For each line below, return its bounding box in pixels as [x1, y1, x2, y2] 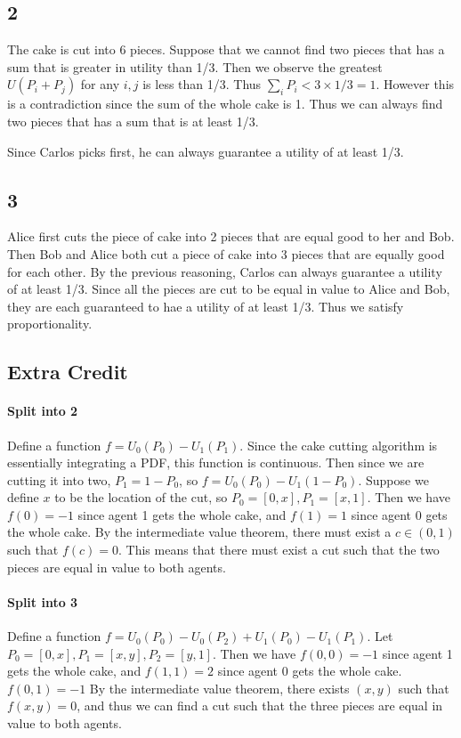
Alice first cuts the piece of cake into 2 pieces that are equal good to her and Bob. [7, 227, 455, 246]
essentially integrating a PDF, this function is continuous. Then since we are [7, 453, 425, 472]
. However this [376, 75, 455, 93]
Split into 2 [7, 401, 78, 420]
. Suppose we [358, 470, 429, 489]
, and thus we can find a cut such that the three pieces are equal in [77, 696, 443, 715]
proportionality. [7, 314, 93, 333]
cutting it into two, [7, 470, 111, 489]
